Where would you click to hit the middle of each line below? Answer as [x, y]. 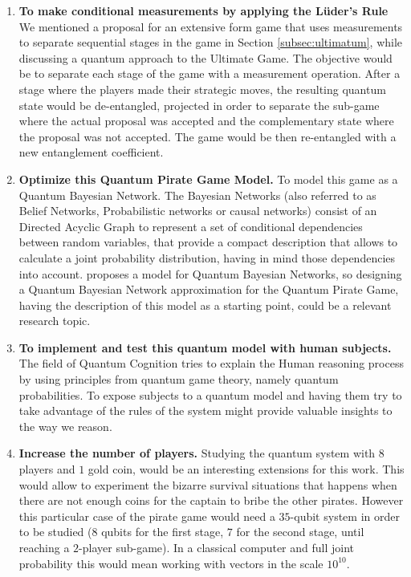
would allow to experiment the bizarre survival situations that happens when [208, 484]
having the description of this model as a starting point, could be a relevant [205, 305]
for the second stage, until [300, 532]
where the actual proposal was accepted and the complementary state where [206, 121]
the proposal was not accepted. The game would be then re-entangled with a [208, 136]
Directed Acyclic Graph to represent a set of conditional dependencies [191, 226]
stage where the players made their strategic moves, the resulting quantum [202, 89]
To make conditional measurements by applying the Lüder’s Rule [203, 10]
